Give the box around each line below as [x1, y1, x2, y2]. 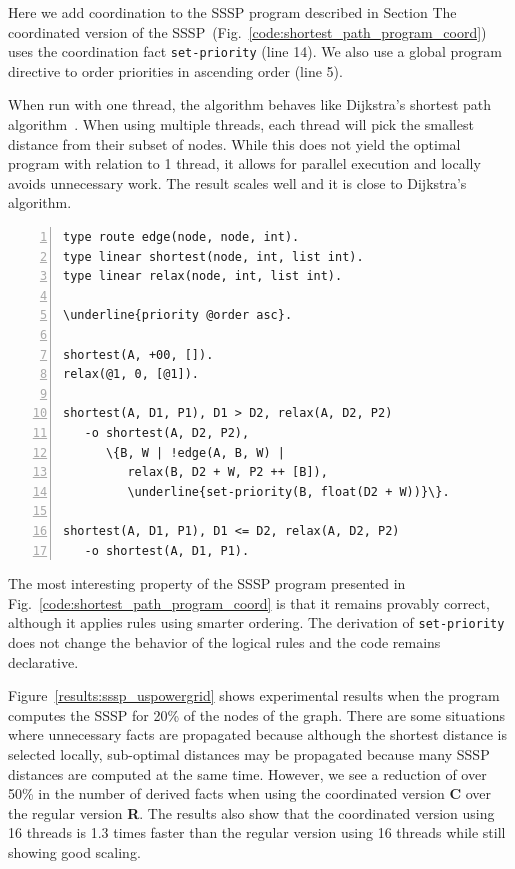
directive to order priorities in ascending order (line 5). [8, 60, 343, 81]
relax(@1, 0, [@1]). [63, 367, 200, 382]
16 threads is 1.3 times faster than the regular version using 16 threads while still [8, 822, 506, 843]
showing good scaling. [8, 841, 141, 862]
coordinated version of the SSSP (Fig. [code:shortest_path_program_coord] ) [8, 21, 487, 42]
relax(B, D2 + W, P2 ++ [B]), [127, 465, 328, 480]
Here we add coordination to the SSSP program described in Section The [8, 2, 457, 22]
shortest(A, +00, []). [63, 347, 214, 362]
